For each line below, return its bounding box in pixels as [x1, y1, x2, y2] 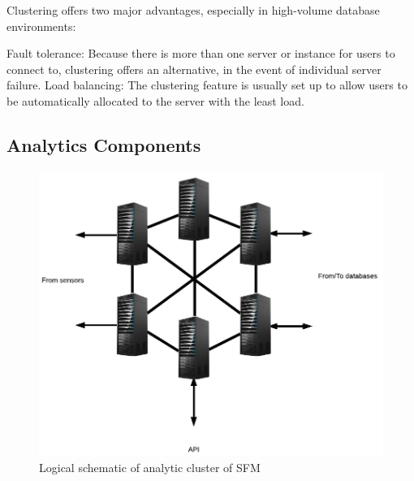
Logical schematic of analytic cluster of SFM [39, 458, 261, 475]
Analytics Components [6, 132, 201, 157]
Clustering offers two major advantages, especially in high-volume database [6, 2, 380, 18]
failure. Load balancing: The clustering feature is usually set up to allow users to [6, 76, 408, 93]
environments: [6, 17, 76, 34]
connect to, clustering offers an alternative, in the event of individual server [6, 60, 382, 77]
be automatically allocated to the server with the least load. [6, 92, 304, 109]
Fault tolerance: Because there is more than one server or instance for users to [6, 45, 395, 62]
